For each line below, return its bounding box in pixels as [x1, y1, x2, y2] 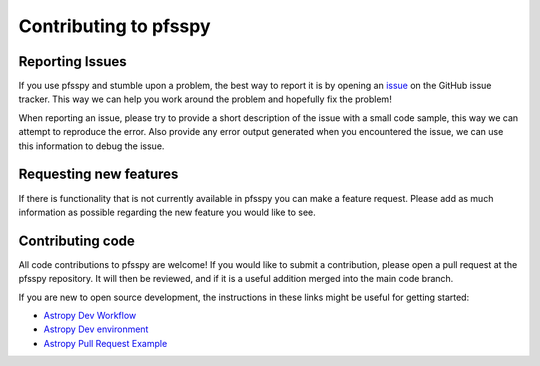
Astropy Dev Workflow [43, 310, 137, 321]
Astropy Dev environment [43, 323, 149, 335]
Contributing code [18, 232, 135, 249]
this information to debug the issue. [18, 140, 165, 152]
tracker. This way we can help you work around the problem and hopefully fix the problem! [18, 93, 392, 105]
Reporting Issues [18, 53, 127, 70]
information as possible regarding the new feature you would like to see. [18, 206, 317, 218]
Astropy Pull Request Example [43, 337, 168, 349]
